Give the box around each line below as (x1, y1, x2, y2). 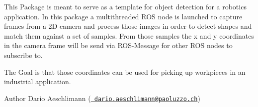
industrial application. (4, 76, 71, 87)
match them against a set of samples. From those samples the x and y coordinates (4, 30, 254, 41)
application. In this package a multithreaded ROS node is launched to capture (4, 11, 243, 21)
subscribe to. (4, 50, 43, 60)
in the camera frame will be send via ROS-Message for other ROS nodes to (4, 40, 233, 51)
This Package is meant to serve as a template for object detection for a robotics (4, 1, 247, 11)
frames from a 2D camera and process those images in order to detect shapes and (4, 21, 252, 31)
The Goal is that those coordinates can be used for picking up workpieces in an (4, 66, 246, 77)
